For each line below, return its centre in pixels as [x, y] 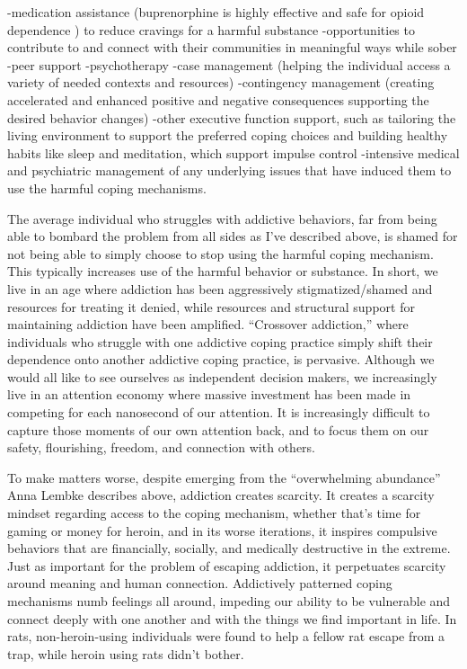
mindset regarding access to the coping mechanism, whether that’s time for [214, 513]
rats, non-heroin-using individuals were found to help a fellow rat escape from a [226, 636]
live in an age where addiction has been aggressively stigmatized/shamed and [220, 288]
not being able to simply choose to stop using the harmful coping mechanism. [220, 253]
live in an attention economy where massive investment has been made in [209, 394]
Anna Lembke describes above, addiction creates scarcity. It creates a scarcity [221, 495]
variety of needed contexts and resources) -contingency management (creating [221, 82]
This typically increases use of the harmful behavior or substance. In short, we [223, 271]
